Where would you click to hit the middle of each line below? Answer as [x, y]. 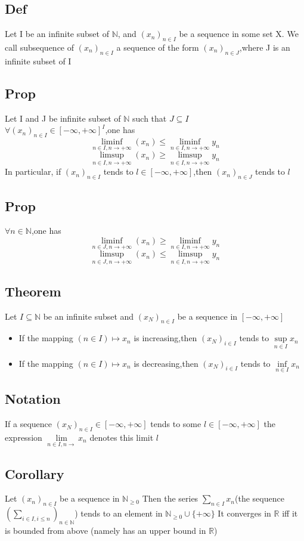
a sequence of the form [158, 47]
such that [150, 118]
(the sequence [260, 498]
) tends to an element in [119, 513]
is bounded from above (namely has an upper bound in [106, 530]
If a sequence [29, 424]
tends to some [176, 424]
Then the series [170, 498]
